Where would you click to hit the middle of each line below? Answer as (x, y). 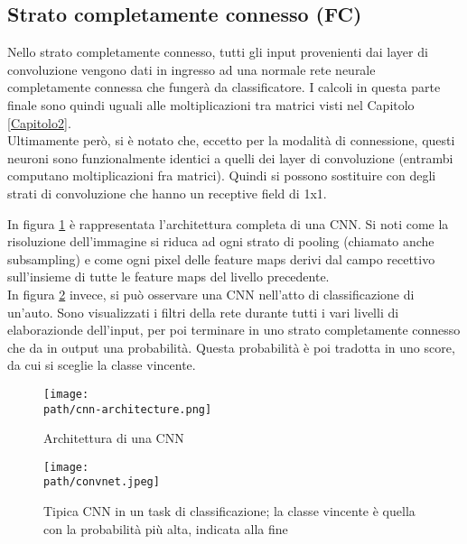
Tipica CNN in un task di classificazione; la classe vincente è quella (229, 511)
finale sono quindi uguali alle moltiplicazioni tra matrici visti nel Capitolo (211, 104)
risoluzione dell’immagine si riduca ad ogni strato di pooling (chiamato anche (221, 241)
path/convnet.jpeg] (102, 482)
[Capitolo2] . (39, 122)
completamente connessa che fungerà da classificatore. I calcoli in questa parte (224, 87)
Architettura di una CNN (114, 438)
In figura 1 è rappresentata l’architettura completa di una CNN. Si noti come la (228, 223)
